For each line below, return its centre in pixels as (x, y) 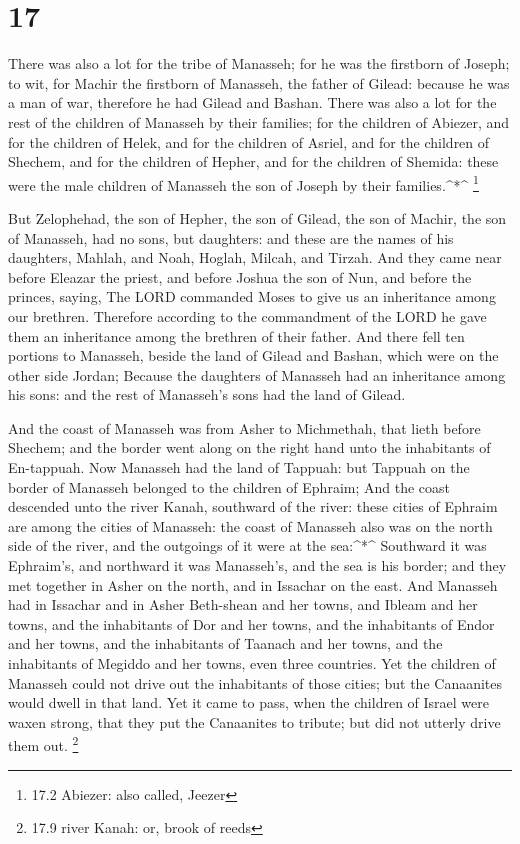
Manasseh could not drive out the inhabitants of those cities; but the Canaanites (255, 682)
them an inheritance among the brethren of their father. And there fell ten (236, 335)
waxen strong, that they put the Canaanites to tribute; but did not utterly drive (254, 721)
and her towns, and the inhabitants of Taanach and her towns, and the (225, 643)
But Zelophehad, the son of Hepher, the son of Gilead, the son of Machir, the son (257, 217)
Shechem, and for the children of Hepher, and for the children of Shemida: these (253, 161)
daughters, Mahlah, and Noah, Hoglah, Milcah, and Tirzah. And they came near (255, 257)
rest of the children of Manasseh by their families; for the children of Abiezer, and (259, 121)
